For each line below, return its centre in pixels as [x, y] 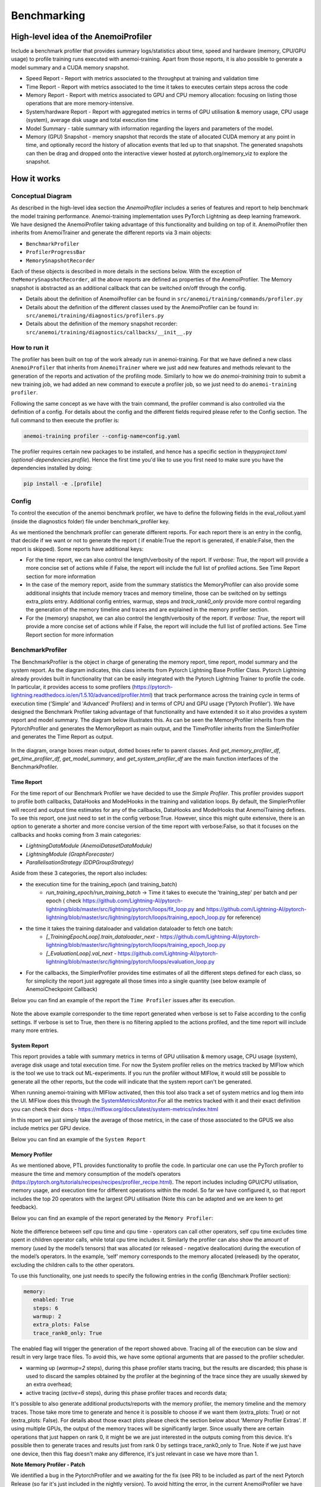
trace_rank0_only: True [67, 1333]
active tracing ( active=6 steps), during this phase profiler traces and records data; [126, 1392]
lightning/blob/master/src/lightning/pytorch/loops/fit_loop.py [120, 909]
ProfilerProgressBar [56, 252]
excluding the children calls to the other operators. [73, 1265]
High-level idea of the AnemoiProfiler [81, 37]
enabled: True [53, 1300]
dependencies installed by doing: [51, 468]
